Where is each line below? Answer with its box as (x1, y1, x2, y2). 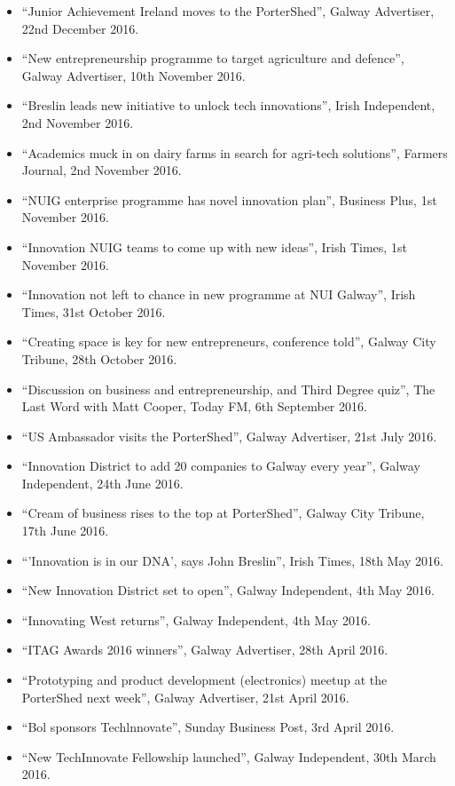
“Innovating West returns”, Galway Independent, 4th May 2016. (21, 610, 371, 629)
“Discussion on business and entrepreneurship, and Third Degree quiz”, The (21, 379, 435, 398)
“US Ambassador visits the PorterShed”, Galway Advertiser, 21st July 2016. (21, 426, 437, 445)
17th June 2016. (21, 521, 109, 540)
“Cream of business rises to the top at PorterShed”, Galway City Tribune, (21, 504, 425, 522)
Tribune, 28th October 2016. (21, 349, 177, 368)
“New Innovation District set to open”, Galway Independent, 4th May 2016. (21, 581, 435, 599)
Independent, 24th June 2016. (21, 473, 184, 492)
